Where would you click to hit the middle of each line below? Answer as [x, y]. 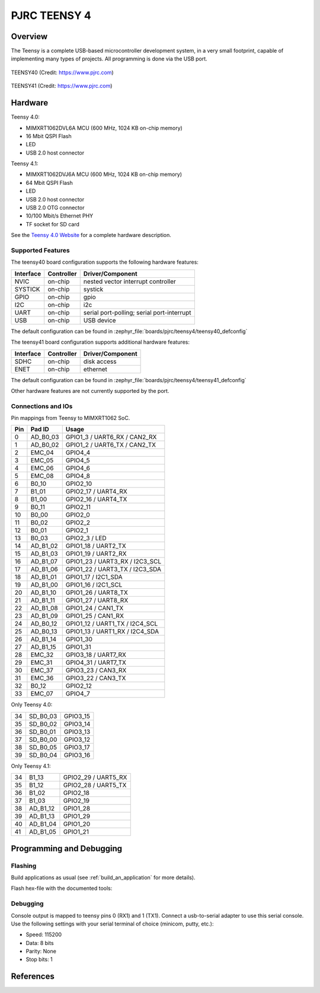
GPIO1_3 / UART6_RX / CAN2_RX [111, 437]
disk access [100, 361]
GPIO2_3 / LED [86, 538]
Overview [29, 36]
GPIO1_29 [77, 816]
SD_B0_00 [43, 739]
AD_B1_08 [44, 608]
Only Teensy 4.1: [31, 766]
